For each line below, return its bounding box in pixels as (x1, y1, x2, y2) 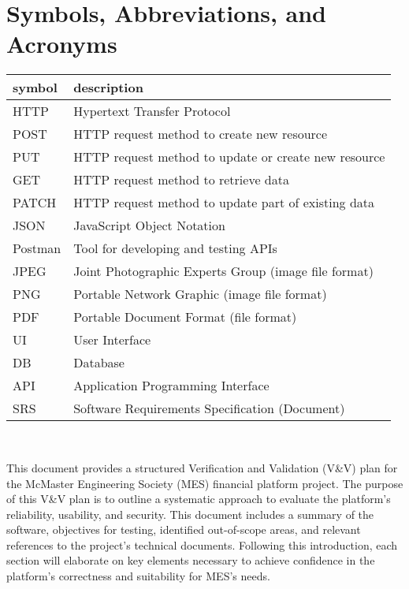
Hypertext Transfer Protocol (73, 102, 231, 121)
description (73, 78, 143, 97)
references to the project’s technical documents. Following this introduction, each (6, 536, 398, 553)
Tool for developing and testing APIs (73, 239, 277, 258)
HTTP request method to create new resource (73, 125, 328, 144)
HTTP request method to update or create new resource (73, 147, 385, 166)
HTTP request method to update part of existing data (73, 193, 375, 212)
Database (73, 353, 125, 372)
